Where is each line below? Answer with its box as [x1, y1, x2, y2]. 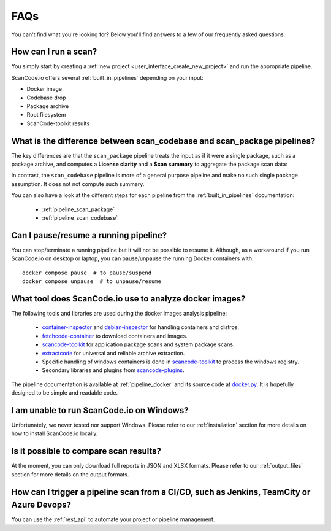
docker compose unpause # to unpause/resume [22, 278, 162, 285]
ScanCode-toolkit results [26, 120, 90, 127]
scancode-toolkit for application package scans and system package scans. [42, 341, 235, 348]
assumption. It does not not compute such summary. [11, 180, 145, 187]
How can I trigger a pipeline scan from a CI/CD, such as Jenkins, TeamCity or [11, 487, 311, 497]
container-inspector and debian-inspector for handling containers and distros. [42, 324, 239, 331]
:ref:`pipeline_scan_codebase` [42, 214, 118, 222]
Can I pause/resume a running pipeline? [11, 230, 167, 241]
